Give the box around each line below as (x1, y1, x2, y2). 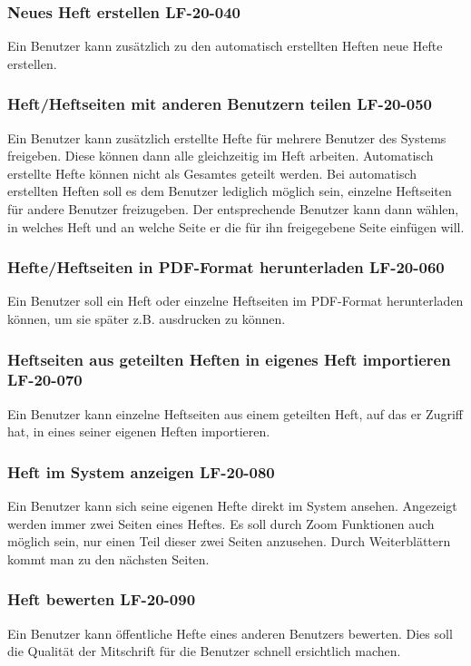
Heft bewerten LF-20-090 (7, 588, 196, 611)
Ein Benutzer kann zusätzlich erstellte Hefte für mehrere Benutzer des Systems (7, 128, 446, 147)
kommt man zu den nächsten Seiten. (7, 549, 210, 568)
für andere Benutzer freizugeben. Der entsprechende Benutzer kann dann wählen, (7, 200, 459, 218)
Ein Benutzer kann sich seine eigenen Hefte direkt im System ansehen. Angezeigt (7, 496, 457, 515)
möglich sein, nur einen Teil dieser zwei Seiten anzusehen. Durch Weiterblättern (7, 532, 451, 551)
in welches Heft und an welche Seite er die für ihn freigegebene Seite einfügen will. (7, 217, 465, 236)
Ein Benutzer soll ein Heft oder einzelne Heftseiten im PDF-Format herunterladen (7, 291, 464, 310)
